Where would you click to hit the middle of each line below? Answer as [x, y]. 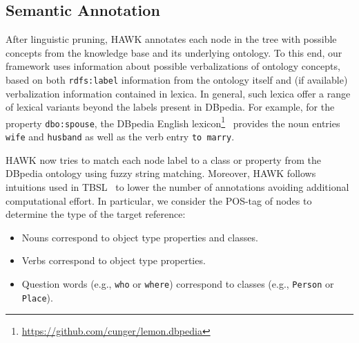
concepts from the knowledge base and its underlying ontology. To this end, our [174, 52]
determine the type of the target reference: [96, 214]
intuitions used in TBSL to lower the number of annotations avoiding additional [177, 186]
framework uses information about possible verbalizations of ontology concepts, [173, 66]
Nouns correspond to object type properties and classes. [140, 237]
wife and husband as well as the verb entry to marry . [120, 137]
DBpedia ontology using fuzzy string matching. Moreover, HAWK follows [161, 173]
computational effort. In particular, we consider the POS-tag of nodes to [159, 200]
